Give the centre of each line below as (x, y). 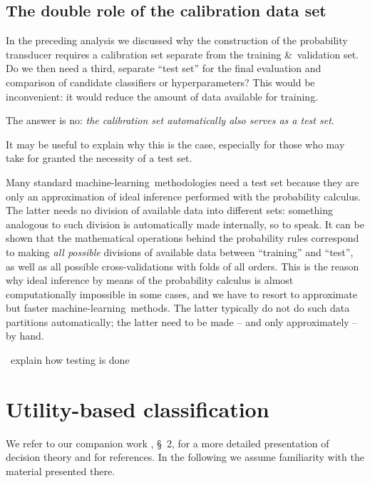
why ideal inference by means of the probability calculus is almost (150, 280)
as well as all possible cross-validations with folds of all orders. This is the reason (183, 266)
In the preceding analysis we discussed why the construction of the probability (177, 40)
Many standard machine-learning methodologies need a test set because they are (183, 182)
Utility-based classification (138, 408)
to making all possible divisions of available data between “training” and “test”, (180, 251)
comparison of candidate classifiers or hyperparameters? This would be (160, 82)
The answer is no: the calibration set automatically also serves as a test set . (170, 120)
